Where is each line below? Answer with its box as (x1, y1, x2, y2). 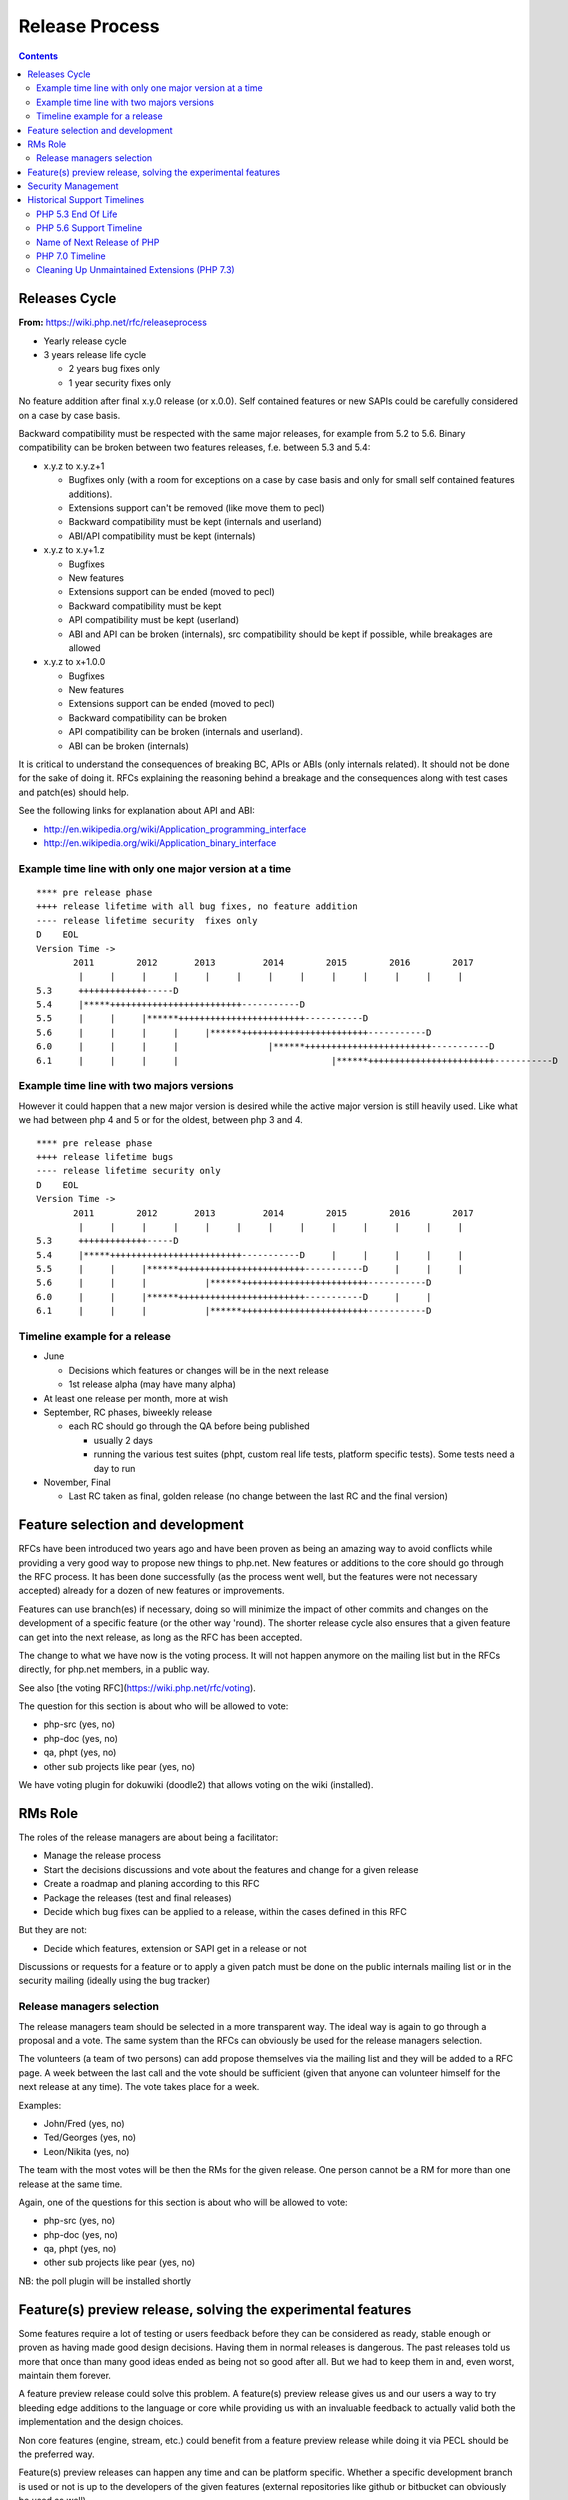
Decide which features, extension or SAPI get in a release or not (43, 1942, 307, 1954)
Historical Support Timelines (27, 194, 145, 206)
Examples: (18, 2099, 62, 2111)
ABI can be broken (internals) (68, 740, 190, 752)
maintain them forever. (18, 2369, 112, 2381)
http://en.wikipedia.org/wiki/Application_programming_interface (43, 823, 307, 835)
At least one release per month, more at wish (43, 1392, 229, 1404)
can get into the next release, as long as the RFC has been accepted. (18, 1631, 303, 1643)
